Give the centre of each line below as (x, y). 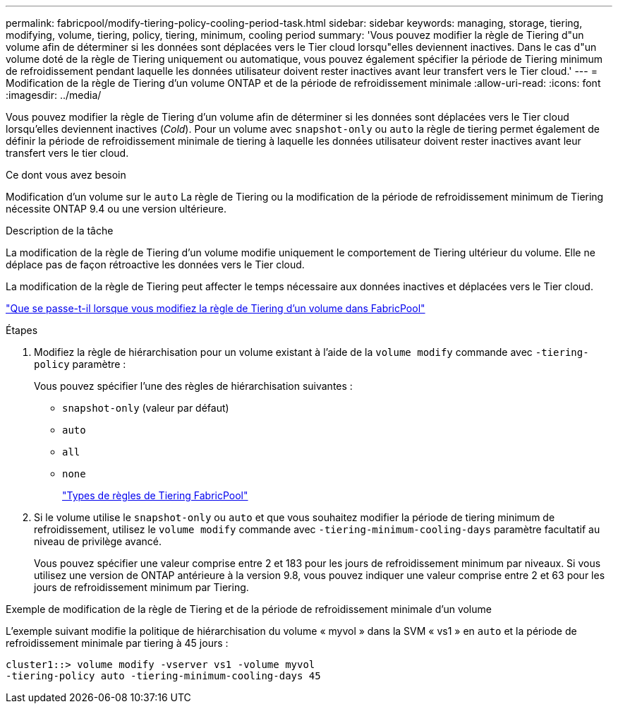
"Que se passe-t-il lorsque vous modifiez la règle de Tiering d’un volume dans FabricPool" (216, 308)
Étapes (22, 330)
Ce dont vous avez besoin (66, 175)
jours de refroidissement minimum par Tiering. (141, 587)
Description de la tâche (60, 231)
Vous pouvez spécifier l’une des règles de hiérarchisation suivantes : (193, 386)
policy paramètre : (80, 364)
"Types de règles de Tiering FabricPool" (155, 495)
